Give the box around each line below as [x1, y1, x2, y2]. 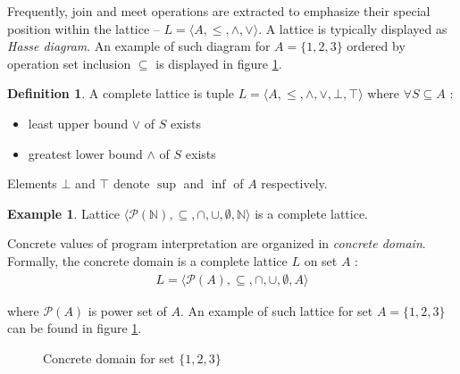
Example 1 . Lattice [7, 204, 121, 222]
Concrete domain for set [43, 348, 175, 367]
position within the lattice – [7, 19, 160, 37]
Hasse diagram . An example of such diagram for [7, 37, 271, 55]
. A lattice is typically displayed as [258, 19, 447, 37]
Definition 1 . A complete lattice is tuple [7, 84, 234, 103]
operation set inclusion [7, 54, 131, 72]
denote [113, 174, 150, 193]
